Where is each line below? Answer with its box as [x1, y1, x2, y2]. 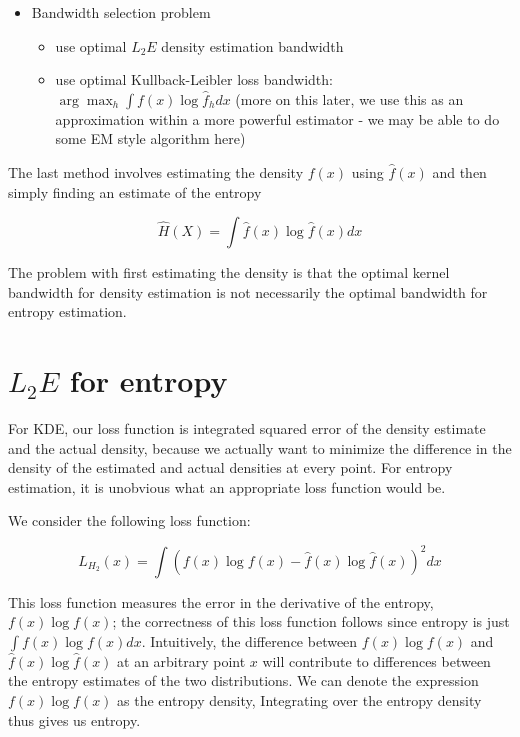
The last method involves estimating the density [8, 161, 304, 182]
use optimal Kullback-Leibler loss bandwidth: [55, 69, 333, 90]
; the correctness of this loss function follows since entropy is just [112, 611, 510, 632]
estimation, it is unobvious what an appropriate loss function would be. [8, 476, 446, 497]
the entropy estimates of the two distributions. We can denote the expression [8, 670, 479, 691]
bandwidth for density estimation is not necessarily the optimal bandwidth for [8, 281, 488, 302]
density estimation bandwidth [161, 35, 344, 56]
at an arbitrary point [117, 650, 246, 671]
